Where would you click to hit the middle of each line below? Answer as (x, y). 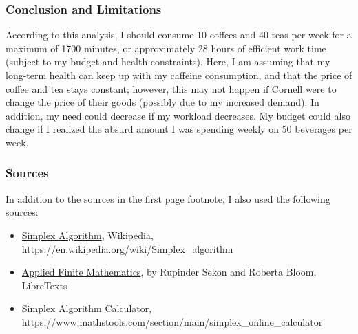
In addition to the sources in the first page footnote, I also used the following (168, 198)
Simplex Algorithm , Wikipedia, (87, 235)
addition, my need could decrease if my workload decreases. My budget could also (178, 115)
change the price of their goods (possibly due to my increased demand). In (162, 102)
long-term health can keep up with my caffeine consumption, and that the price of (179, 75)
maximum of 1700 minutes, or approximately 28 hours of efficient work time (166, 48)
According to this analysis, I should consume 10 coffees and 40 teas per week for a (179, 35)
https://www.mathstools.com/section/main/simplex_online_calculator (172, 321)
